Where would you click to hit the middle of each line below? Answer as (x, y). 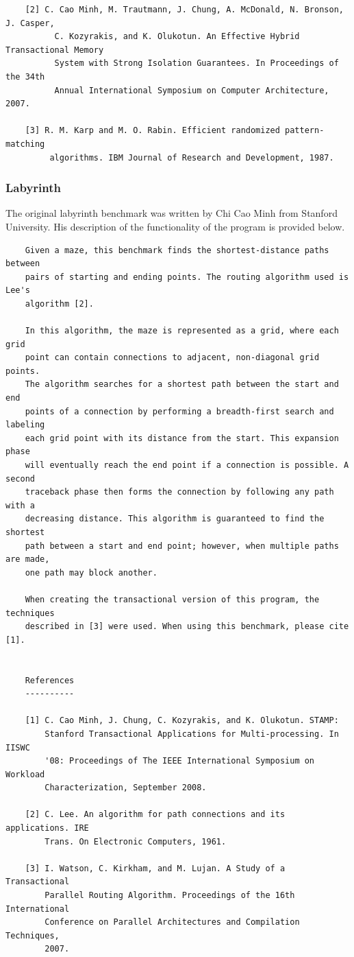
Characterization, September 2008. (126, 788)
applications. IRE (47, 828)
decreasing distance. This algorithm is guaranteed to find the (175, 519)
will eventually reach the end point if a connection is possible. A (187, 465)
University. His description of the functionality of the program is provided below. (175, 226)
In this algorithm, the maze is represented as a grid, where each (182, 331)
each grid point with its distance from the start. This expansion (182, 438)
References (50, 680)
